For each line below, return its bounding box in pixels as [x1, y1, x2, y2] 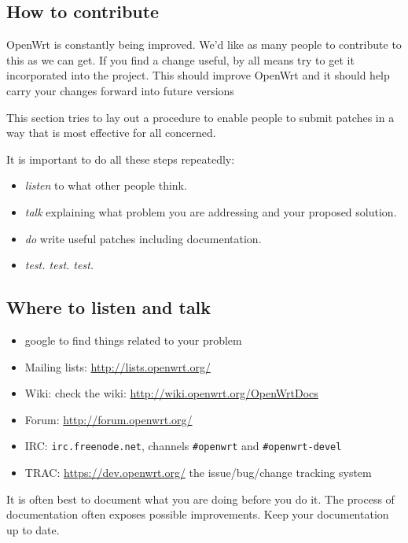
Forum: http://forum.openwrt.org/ [24, 411, 193, 427]
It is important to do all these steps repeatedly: [6, 150, 235, 167]
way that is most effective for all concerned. [6, 124, 216, 141]
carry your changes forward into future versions [6, 82, 234, 98]
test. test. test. [24, 257, 94, 273]
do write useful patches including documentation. [24, 230, 262, 246]
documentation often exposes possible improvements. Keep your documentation [6, 506, 389, 523]
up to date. [6, 521, 60, 537]
